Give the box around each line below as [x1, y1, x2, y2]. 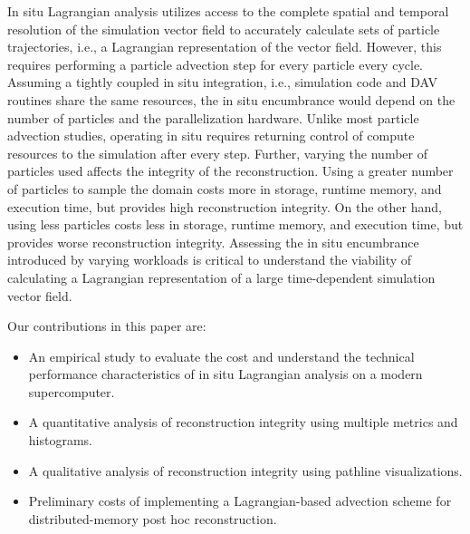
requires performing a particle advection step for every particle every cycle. [7, 54, 423, 73]
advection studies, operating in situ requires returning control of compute [7, 126, 415, 145]
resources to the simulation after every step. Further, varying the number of [7, 143, 427, 162]
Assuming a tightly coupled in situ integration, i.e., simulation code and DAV [7, 73, 438, 92]
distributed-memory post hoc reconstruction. [28, 509, 277, 528]
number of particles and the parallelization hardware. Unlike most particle [7, 108, 419, 127]
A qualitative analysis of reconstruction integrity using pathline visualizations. [28, 461, 463, 480]
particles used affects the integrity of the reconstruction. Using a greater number [7, 161, 454, 180]
